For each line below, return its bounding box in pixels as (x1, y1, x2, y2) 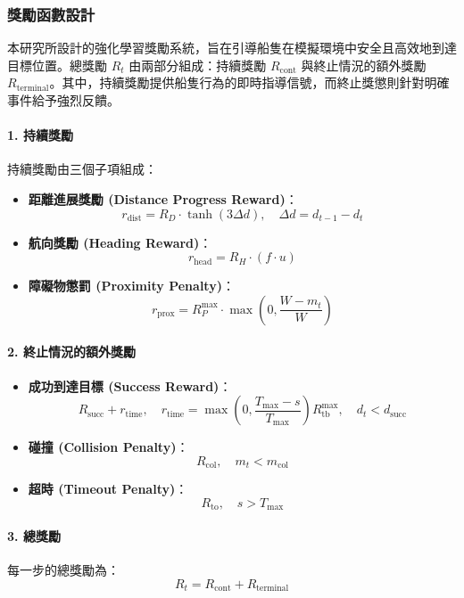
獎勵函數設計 (7, 3, 95, 25)
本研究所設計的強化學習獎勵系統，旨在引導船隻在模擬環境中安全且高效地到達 (7, 38, 457, 57)
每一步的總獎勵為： (7, 561, 120, 579)
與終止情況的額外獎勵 (301, 55, 427, 74)
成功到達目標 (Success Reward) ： (28, 376, 232, 395)
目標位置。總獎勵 (7, 55, 107, 74)
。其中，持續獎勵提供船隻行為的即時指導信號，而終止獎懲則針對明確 (49, 73, 450, 92)
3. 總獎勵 (7, 526, 61, 545)
